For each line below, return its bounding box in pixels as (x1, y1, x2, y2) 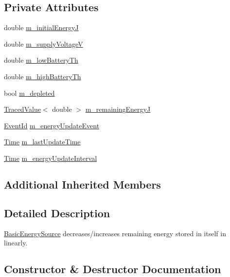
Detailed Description (4, 205, 110, 220)
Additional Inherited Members (4, 176, 161, 191)
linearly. (4, 238, 28, 248)
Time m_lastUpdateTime (4, 137, 81, 147)
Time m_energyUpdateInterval (4, 153, 97, 163)
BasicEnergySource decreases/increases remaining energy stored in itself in (4, 228, 226, 238)
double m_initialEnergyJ (4, 22, 79, 33)
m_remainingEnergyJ (85, 104, 151, 114)
